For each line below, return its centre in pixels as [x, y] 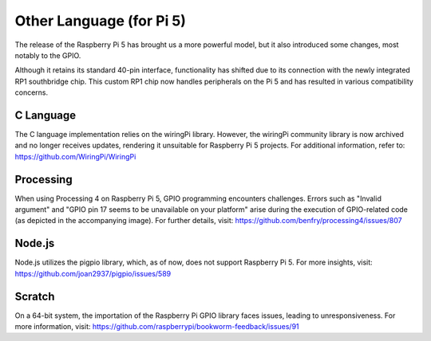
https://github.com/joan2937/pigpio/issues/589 [93, 273]
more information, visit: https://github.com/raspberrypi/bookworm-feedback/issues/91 [157, 327]
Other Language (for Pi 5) [101, 21]
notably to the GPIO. [48, 55]
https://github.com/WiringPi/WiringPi [75, 156]
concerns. [32, 92]
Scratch [35, 296]
